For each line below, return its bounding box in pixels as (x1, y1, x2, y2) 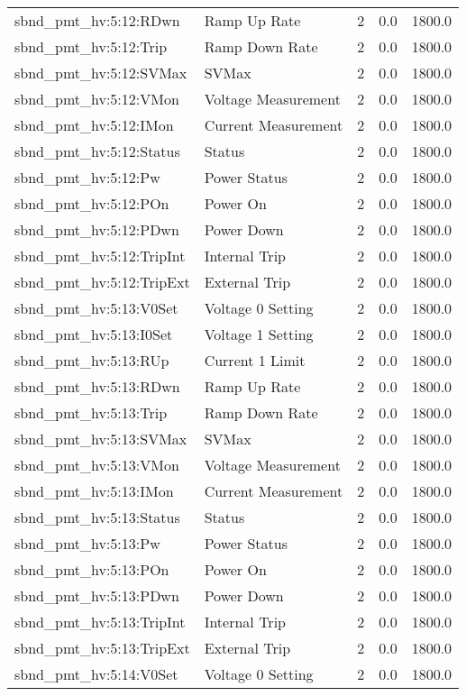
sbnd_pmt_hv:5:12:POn (14, 193, 169, 214)
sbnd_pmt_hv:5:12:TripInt (14, 245, 186, 266)
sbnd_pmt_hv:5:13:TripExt (14, 637, 190, 658)
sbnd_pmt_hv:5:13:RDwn (14, 376, 180, 397)
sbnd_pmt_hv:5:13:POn (14, 559, 169, 580)
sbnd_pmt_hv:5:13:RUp (14, 350, 169, 371)
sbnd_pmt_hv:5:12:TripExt (14, 271, 190, 292)
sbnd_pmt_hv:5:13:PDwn (14, 585, 179, 606)
